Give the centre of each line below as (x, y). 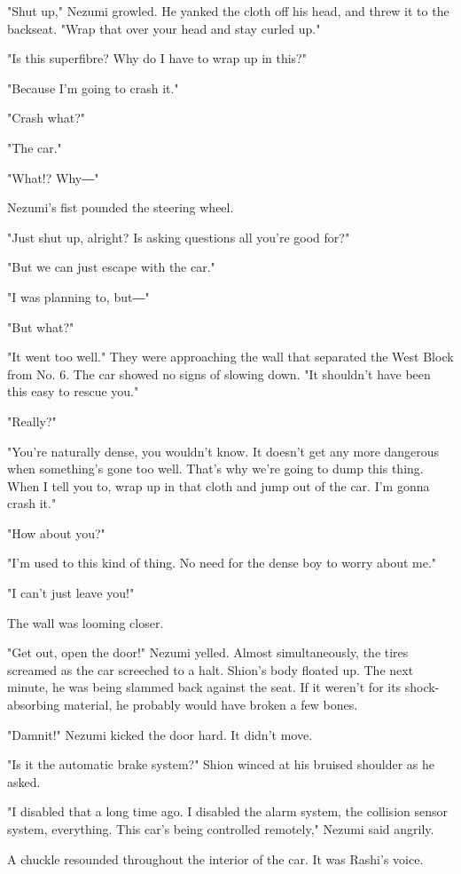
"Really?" (32, 421)
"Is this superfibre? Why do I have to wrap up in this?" (157, 58)
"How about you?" (56, 532)
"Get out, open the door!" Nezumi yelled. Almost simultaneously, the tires (208, 652)
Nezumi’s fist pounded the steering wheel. (121, 207)
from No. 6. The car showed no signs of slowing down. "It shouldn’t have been (219, 373)
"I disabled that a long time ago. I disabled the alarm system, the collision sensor (227, 811)
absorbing (34, 705)
